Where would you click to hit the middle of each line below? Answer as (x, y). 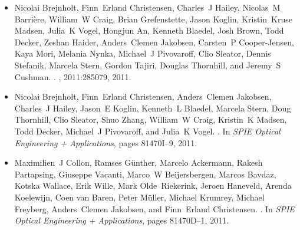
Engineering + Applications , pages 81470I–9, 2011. (106, 142)
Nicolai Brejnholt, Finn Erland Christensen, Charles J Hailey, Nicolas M (147, 7)
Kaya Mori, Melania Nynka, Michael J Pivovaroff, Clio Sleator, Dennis (143, 53)
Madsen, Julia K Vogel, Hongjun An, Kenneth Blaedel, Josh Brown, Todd (149, 30)
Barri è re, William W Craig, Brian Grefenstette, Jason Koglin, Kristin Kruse (153, 19)
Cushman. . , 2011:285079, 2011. (73, 76)
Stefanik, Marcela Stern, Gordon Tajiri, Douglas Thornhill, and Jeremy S (148, 65)
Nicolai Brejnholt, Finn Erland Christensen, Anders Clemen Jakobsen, (143, 96)
